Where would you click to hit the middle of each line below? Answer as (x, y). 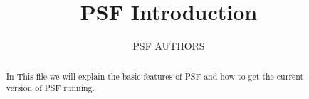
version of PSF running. (50, 88)
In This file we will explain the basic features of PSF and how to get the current (155, 76)
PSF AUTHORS (169, 46)
